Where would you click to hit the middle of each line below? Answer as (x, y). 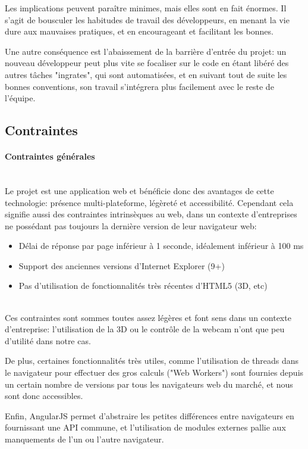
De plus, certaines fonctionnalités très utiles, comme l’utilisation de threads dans (152, 361)
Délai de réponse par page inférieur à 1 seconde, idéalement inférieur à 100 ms (161, 246)
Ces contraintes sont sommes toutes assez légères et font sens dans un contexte (148, 317)
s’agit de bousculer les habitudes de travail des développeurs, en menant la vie (147, 19)
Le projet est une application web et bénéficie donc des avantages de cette (139, 190)
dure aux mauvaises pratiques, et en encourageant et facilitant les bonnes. (139, 31)
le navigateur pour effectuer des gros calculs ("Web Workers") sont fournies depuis (154, 372)
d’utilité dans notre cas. (48, 340)
